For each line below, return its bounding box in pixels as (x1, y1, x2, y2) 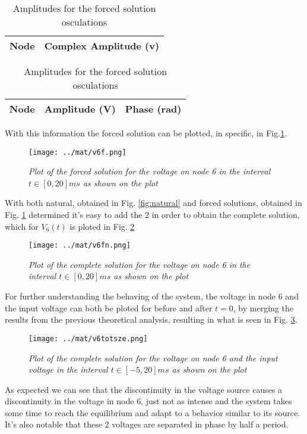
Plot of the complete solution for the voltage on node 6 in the (29, 258, 251, 270)
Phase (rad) (125, 102, 182, 115)
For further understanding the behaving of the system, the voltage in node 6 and (5, 290, 299, 302)
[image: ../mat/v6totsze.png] (29, 334, 148, 343)
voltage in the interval (29, 363, 108, 376)
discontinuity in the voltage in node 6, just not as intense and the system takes (5, 395, 292, 407)
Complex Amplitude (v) (44, 39, 160, 52)
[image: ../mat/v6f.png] (29, 148, 126, 157)
